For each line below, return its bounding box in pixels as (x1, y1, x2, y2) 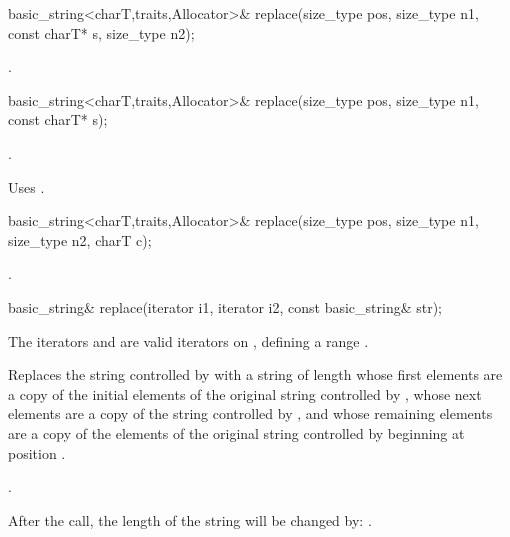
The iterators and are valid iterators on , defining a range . (8, 330, 369, 351)
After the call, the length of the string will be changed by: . (8, 509, 372, 530)
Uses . (8, 176, 45, 197)
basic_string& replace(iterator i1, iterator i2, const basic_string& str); (8, 296, 443, 317)
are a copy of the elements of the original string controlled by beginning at (8, 422, 465, 443)
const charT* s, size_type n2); (8, 22, 195, 43)
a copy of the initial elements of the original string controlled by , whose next (8, 383, 482, 404)
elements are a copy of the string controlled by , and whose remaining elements (8, 403, 493, 424)
